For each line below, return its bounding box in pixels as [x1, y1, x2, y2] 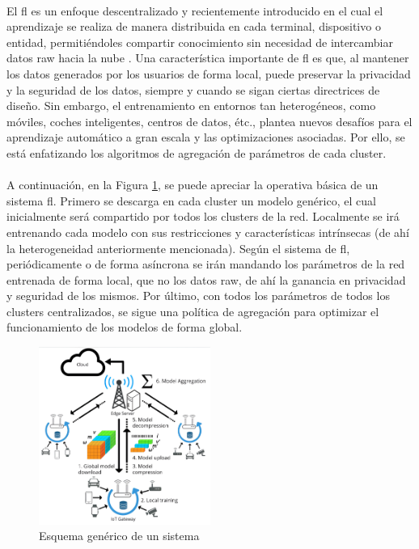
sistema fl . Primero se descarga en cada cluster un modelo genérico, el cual [6, 192, 376, 209]
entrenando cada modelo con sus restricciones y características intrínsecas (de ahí [6, 223, 409, 240]
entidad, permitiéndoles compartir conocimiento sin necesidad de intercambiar [6, 33, 393, 50]
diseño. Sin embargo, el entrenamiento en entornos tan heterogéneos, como [6, 97, 376, 114]
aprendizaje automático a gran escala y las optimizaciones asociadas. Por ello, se [6, 129, 405, 146]
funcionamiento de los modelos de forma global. [6, 319, 243, 336]
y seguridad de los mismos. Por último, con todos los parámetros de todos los [6, 287, 390, 304]
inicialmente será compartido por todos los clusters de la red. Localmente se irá [6, 208, 400, 225]
